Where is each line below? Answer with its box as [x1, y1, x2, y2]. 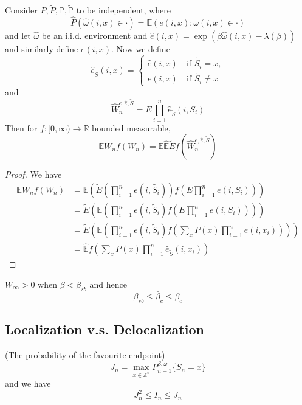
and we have [5, 377, 51, 390]
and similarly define [5, 43, 78, 55]
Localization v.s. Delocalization [5, 320, 204, 339]
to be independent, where [76, 4, 171, 16]
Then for [5, 121, 38, 134]
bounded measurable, [92, 121, 171, 134]
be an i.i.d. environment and [41, 29, 148, 42]
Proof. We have [5, 168, 62, 181]
